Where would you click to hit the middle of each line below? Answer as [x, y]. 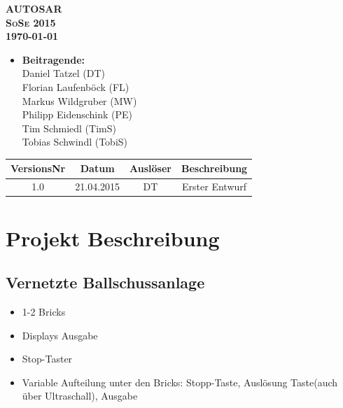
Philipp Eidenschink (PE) [77, 114]
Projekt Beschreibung [113, 238]
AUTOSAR [34, 8]
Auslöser [150, 168]
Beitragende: [53, 59]
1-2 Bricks [44, 311]
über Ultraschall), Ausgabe [80, 396]
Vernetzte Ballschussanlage [105, 282]
